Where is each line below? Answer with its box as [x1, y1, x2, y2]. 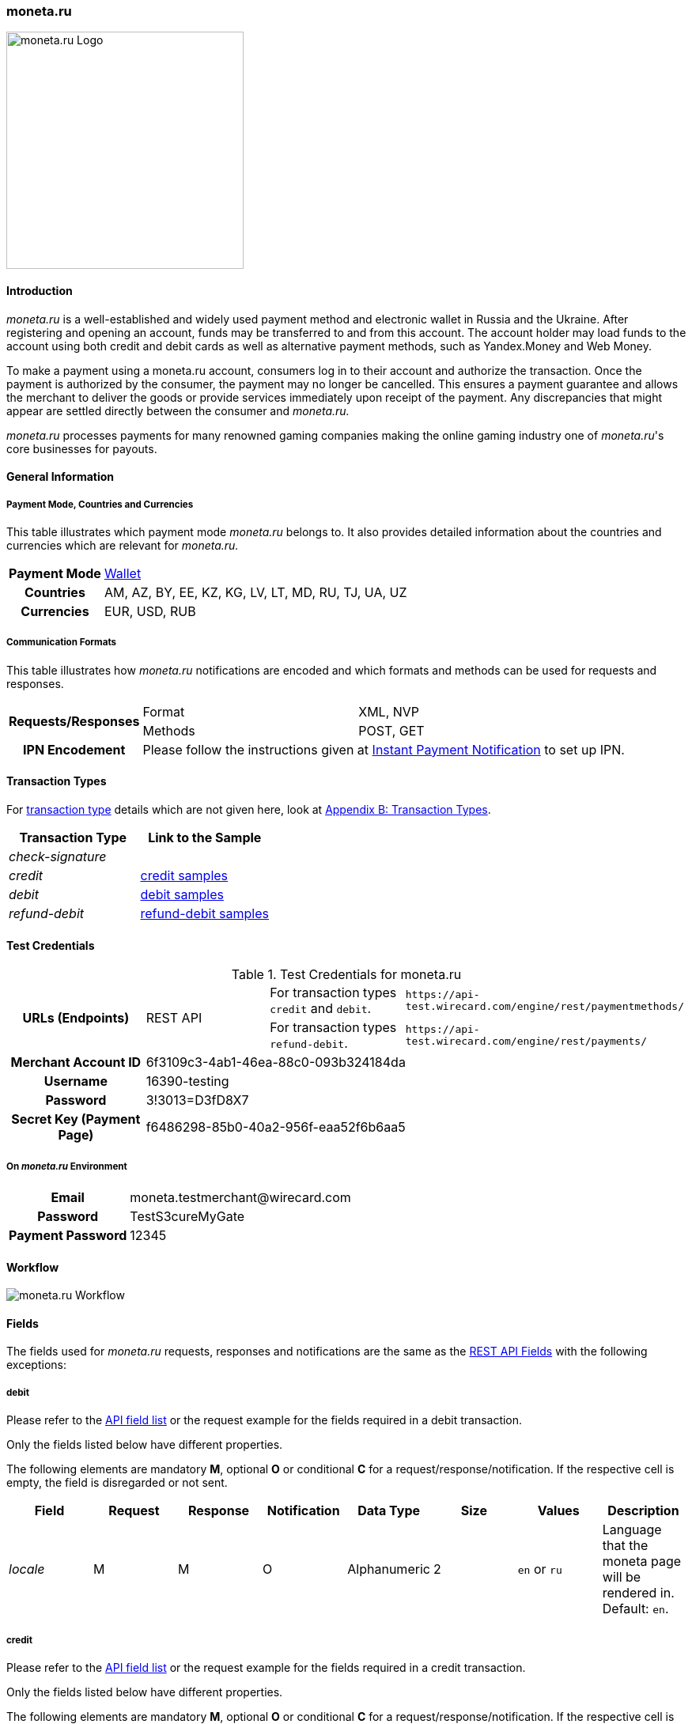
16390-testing [146, 1073, 229, 1090]
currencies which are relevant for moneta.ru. [6, 538, 239, 552]
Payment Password [9, 1227, 127, 1243]
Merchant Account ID [10, 1054, 142, 1071]
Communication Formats [6, 637, 117, 648]
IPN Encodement [23, 741, 126, 758]
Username [43, 1073, 108, 1090]
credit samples [140, 867, 229, 883]
